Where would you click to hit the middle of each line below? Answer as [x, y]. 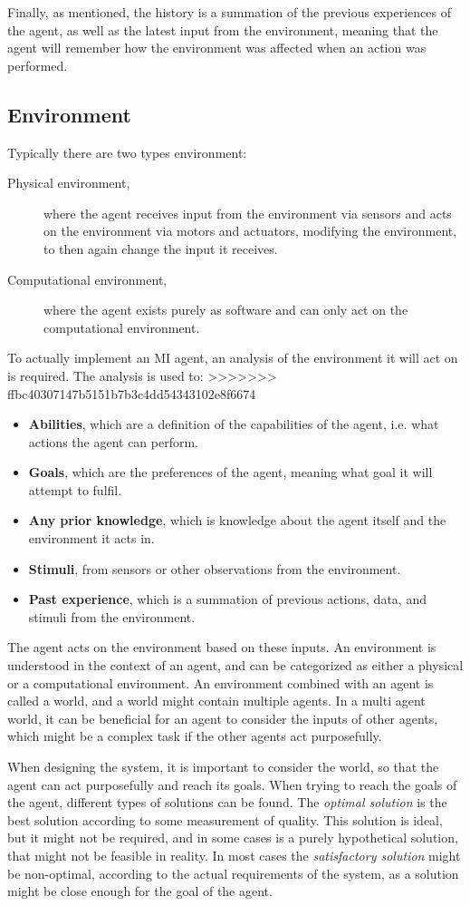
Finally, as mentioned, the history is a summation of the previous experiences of [229, 12]
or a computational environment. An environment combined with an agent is [221, 682]
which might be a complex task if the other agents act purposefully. [195, 736]
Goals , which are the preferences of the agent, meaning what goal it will [230, 472]
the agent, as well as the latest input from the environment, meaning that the [223, 29]
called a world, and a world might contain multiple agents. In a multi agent [216, 701]
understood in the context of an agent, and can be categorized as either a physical [235, 665]
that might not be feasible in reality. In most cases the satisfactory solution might [234, 855]
